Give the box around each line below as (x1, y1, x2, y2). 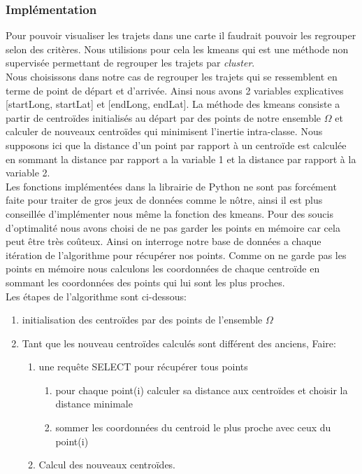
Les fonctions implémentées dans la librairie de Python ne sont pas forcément (6, 179, 337, 193)
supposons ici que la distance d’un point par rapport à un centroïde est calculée (6, 137, 347, 152)
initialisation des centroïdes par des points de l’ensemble (22, 312, 263, 327)
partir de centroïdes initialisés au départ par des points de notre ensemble (6, 110, 321, 125)
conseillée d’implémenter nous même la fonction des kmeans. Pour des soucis (6, 206, 333, 221)
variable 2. (6, 165, 50, 180)
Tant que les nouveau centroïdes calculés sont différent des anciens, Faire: (22, 335, 336, 350)
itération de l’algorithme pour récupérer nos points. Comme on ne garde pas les (6, 247, 347, 262)
